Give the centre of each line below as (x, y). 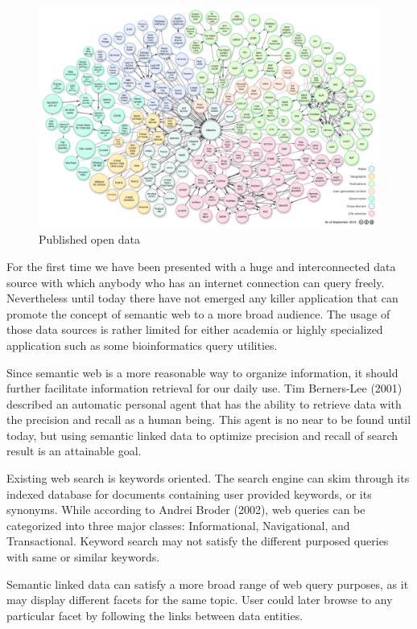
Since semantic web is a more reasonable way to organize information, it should (202, 372)
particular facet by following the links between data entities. (155, 615)
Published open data (89, 239)
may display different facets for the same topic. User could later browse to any (200, 600)
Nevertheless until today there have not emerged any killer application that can (202, 298)
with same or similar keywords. (83, 557)
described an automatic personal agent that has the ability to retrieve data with (204, 403)
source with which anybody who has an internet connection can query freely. (196, 282)
